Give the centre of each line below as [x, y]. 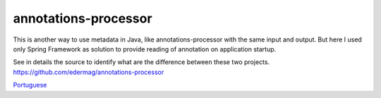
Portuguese [30, 85]
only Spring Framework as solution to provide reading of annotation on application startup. [145, 49]
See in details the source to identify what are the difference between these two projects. [141, 62]
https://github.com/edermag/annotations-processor [89, 72]
